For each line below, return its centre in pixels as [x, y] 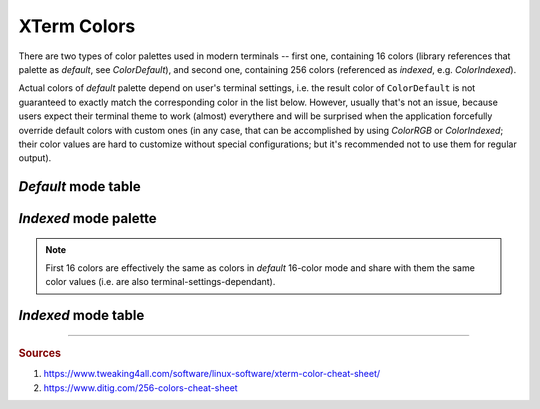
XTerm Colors [77, 26]
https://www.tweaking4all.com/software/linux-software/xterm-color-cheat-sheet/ [212, 374]
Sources [40, 353]
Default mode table [79, 186]
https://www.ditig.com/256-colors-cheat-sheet [141, 387]
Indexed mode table [81, 315]
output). [35, 158]
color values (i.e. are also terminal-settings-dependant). [160, 282]
